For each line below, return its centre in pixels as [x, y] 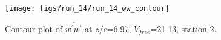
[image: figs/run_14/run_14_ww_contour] [87, 8]
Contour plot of [34, 28]
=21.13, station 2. [183, 28]
